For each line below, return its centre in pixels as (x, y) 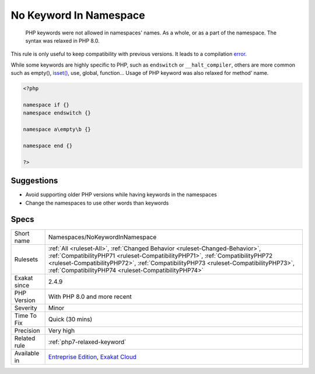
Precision (27, 331)
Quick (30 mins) (70, 320)
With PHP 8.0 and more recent (90, 297)
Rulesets (26, 259)
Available (27, 354)
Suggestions (34, 181)
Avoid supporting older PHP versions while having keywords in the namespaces (121, 195)
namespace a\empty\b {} (57, 129)
